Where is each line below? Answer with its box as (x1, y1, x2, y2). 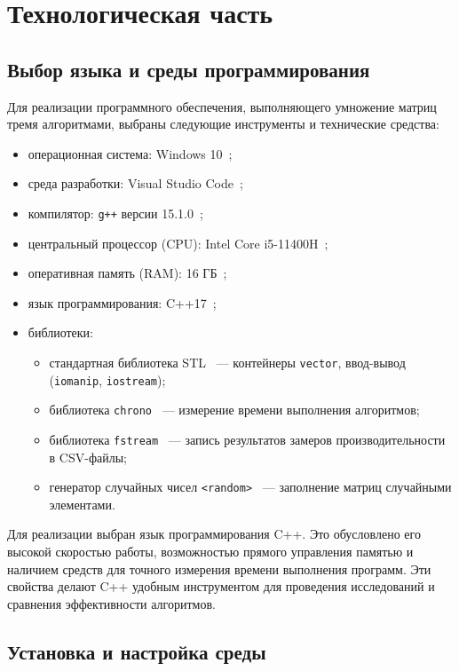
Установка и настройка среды (7, 637, 266, 665)
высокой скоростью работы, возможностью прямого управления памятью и (7, 542, 414, 561)
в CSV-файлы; (49, 447, 127, 466)
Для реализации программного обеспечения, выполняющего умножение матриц (7, 97, 437, 115)
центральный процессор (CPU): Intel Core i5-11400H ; (28, 233, 328, 252)
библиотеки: (28, 323, 93, 342)
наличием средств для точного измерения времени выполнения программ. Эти (7, 559, 431, 578)
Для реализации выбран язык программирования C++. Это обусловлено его (7, 525, 421, 543)
